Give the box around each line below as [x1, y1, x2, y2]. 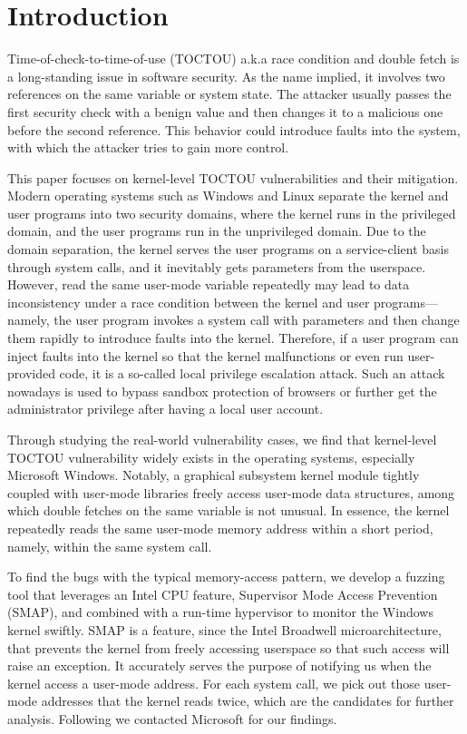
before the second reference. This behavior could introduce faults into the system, [7, 120, 461, 139]
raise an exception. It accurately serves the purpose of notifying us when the [7, 656, 432, 675]
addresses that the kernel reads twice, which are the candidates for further [41, 691, 454, 710]
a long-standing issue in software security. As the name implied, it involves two [7, 66, 445, 85]
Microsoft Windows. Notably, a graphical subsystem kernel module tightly [7, 465, 420, 484]
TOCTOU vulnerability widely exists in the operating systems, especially [7, 447, 415, 466]
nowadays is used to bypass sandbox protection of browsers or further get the [7, 381, 437, 400]
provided [7, 364, 55, 383]
